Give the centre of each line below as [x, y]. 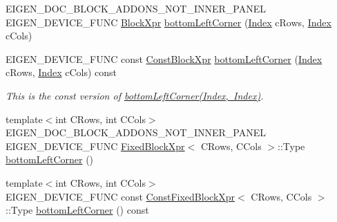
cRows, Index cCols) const [61, 72]
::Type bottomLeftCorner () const [77, 210]
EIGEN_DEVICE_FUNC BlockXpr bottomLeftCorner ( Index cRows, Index [168, 22]
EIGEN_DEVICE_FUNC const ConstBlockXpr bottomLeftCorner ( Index [164, 58]
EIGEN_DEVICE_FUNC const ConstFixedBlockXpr [121, 196]
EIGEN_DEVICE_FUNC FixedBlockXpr [95, 146]
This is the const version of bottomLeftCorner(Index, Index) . [135, 95]
